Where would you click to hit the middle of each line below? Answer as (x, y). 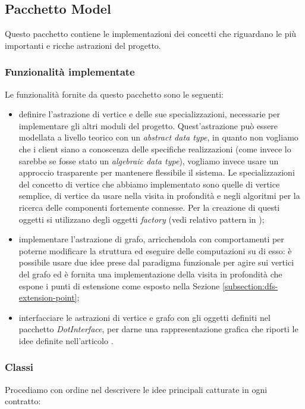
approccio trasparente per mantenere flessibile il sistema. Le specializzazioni (157, 172)
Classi (19, 367)
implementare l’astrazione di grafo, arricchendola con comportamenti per (151, 239)
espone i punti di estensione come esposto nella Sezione (119, 285)
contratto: (23, 401)
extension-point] (48, 297)
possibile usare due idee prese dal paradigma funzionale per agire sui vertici (156, 262)
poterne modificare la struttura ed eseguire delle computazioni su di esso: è (155, 250)
